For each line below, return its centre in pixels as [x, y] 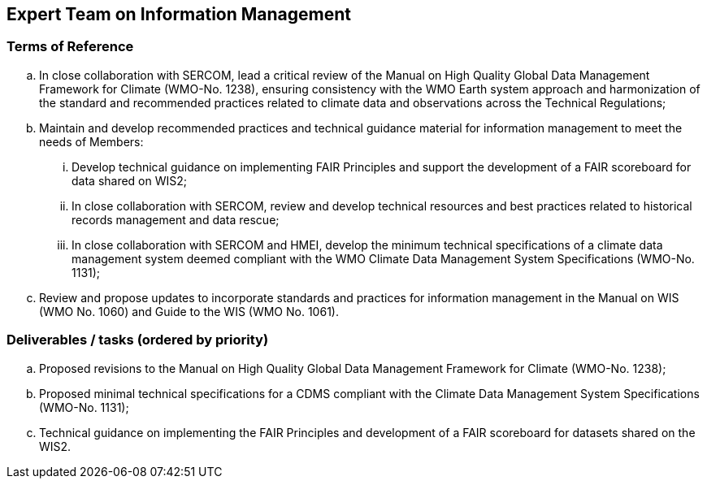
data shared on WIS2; [130, 180]
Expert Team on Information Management [179, 14]
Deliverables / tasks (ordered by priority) [138, 340]
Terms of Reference [70, 47]
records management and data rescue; [176, 219]
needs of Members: [91, 141]
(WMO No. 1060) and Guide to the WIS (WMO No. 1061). [189, 311]
